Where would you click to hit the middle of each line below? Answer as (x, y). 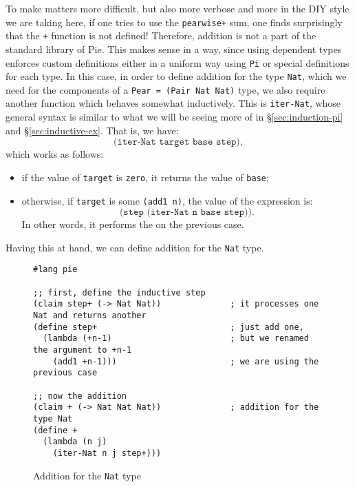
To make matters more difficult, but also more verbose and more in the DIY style (177, 8)
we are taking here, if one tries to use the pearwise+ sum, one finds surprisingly (174, 22)
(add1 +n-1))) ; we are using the (186, 361)
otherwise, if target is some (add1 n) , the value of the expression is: (167, 200)
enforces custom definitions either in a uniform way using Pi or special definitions (177, 62)
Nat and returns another (90, 316)
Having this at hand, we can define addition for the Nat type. (135, 247)
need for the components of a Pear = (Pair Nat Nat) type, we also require (165, 89)
